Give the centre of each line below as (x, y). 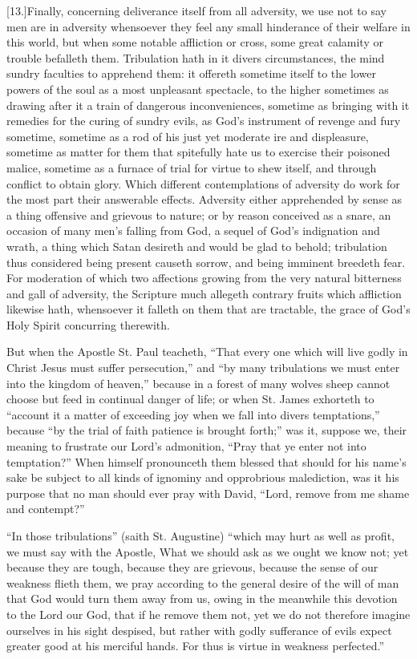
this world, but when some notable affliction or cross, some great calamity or (195, 42)
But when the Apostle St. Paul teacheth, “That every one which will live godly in (207, 352)
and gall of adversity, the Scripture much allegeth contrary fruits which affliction (204, 293)
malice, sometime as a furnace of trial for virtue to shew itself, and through (192, 167)
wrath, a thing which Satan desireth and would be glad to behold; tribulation (197, 246)
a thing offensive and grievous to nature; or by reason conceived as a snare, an (199, 214)
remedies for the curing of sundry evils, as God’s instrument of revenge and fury (204, 121)
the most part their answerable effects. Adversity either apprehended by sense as (204, 199)
